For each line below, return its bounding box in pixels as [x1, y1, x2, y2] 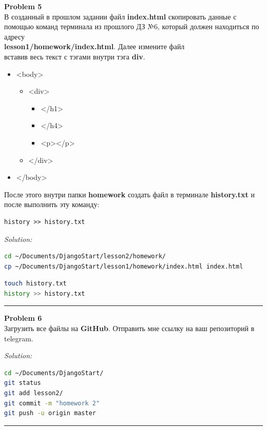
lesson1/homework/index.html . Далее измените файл [4, 41, 185, 52]
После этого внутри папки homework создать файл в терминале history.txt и [4, 189, 255, 199]
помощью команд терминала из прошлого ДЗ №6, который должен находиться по [4, 21, 259, 32]
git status [4, 379, 41, 387]
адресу [4, 31, 25, 42]
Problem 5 [4, 1, 42, 11]
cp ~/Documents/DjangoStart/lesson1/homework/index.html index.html [4, 262, 243, 270]
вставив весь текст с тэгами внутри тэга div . [4, 51, 145, 62]
